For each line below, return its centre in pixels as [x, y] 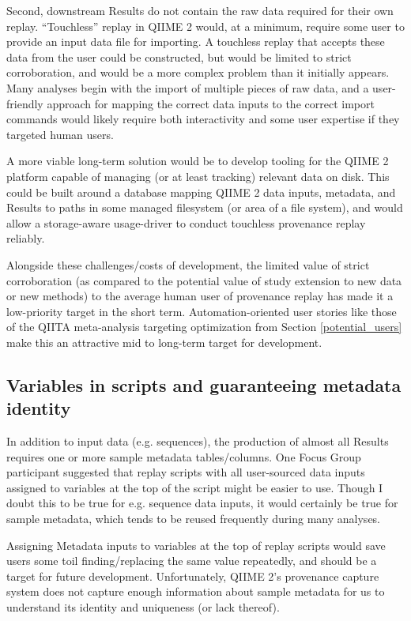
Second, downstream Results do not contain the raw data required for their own [200, 10]
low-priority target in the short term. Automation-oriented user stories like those [202, 311]
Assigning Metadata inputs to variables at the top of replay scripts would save [196, 545]
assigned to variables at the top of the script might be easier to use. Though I [195, 487]
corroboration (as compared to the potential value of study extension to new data [204, 280]
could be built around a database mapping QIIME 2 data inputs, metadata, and [201, 192]
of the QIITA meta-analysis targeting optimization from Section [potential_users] [204, 327]
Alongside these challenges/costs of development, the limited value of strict [188, 264]
